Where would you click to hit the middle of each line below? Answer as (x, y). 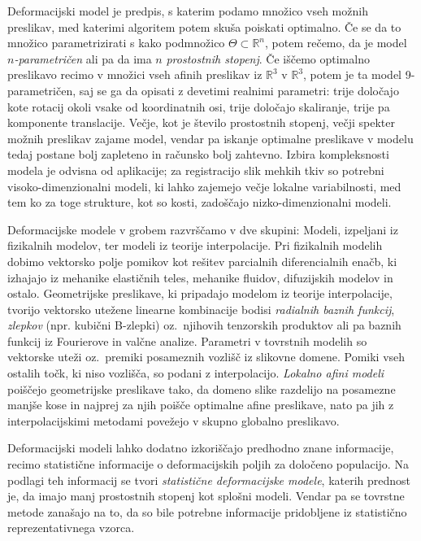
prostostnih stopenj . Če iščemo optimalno (268, 58)
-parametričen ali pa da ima (83, 58)
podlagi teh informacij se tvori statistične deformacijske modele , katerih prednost (209, 480)
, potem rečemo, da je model (336, 43)
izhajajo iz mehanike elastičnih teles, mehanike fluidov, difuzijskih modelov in (200, 277)
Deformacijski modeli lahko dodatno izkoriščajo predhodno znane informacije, (201, 448)
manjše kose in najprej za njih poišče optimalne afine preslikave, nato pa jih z (201, 405)
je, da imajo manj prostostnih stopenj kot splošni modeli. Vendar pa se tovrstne (206, 496)
